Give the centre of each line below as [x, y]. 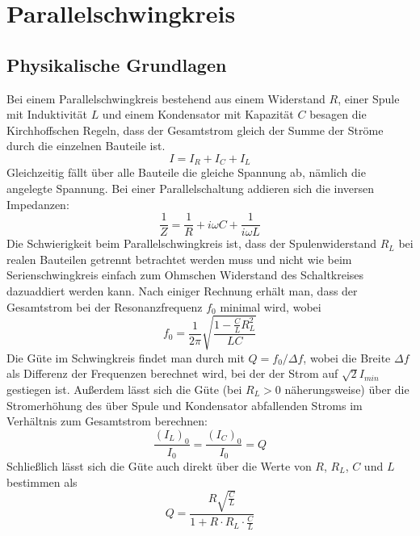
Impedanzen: [38, 204]
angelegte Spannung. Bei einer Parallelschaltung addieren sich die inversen [191, 188]
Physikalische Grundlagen [117, 64]
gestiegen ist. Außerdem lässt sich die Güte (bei [124, 389]
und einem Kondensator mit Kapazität [198, 114]
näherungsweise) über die [347, 389]
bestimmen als [42, 482]
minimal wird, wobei [271, 306]
